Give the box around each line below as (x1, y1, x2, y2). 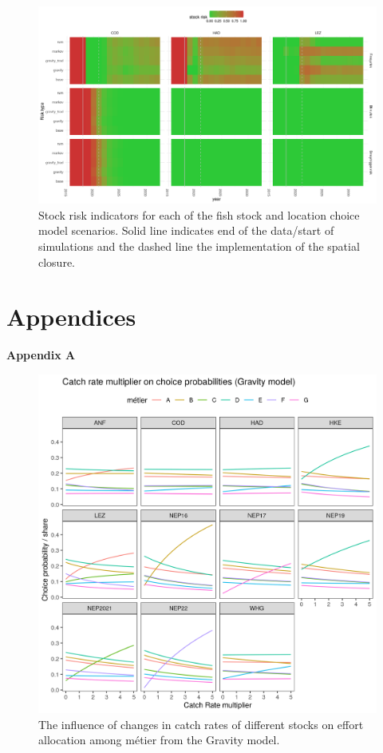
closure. (38, 253, 76, 270)
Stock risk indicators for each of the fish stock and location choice (38, 206, 360, 223)
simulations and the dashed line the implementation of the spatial (38, 237, 360, 254)
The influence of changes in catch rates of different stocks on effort (38, 715, 364, 732)
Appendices (6, 300, 136, 333)
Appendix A (6, 347, 76, 363)
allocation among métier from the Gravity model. (38, 731, 280, 748)
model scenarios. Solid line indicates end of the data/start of (38, 222, 334, 239)
